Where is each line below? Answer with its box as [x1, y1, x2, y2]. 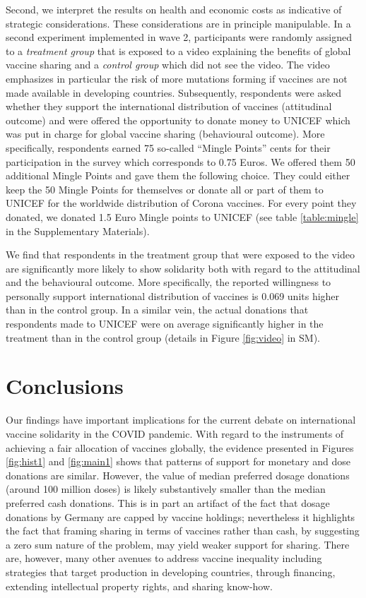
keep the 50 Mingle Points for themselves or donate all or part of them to [6, 181, 324, 196]
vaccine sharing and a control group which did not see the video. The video [6, 57, 330, 72]
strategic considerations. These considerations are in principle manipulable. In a [6, 16, 351, 30]
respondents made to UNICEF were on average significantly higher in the [6, 316, 324, 331]
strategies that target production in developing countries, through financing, [6, 564, 336, 579]
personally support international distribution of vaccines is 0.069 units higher [6, 288, 340, 303]
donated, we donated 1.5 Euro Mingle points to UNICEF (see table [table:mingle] [6, 209, 359, 224]
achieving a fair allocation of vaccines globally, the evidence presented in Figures [6, 440, 354, 455]
